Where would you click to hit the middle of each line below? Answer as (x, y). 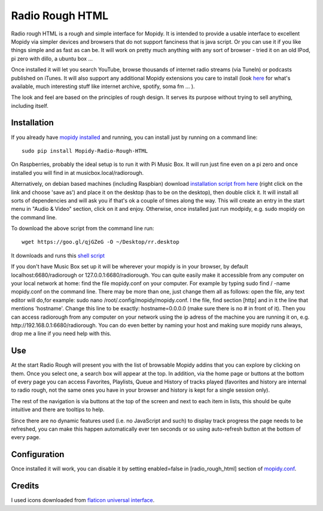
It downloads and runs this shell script (58, 255)
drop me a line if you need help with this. (61, 334)
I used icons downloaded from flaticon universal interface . (83, 500)
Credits (25, 486)
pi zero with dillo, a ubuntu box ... (52, 58)
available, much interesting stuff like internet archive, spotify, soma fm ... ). (103, 86)
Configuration (38, 454)
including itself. (30, 105)
